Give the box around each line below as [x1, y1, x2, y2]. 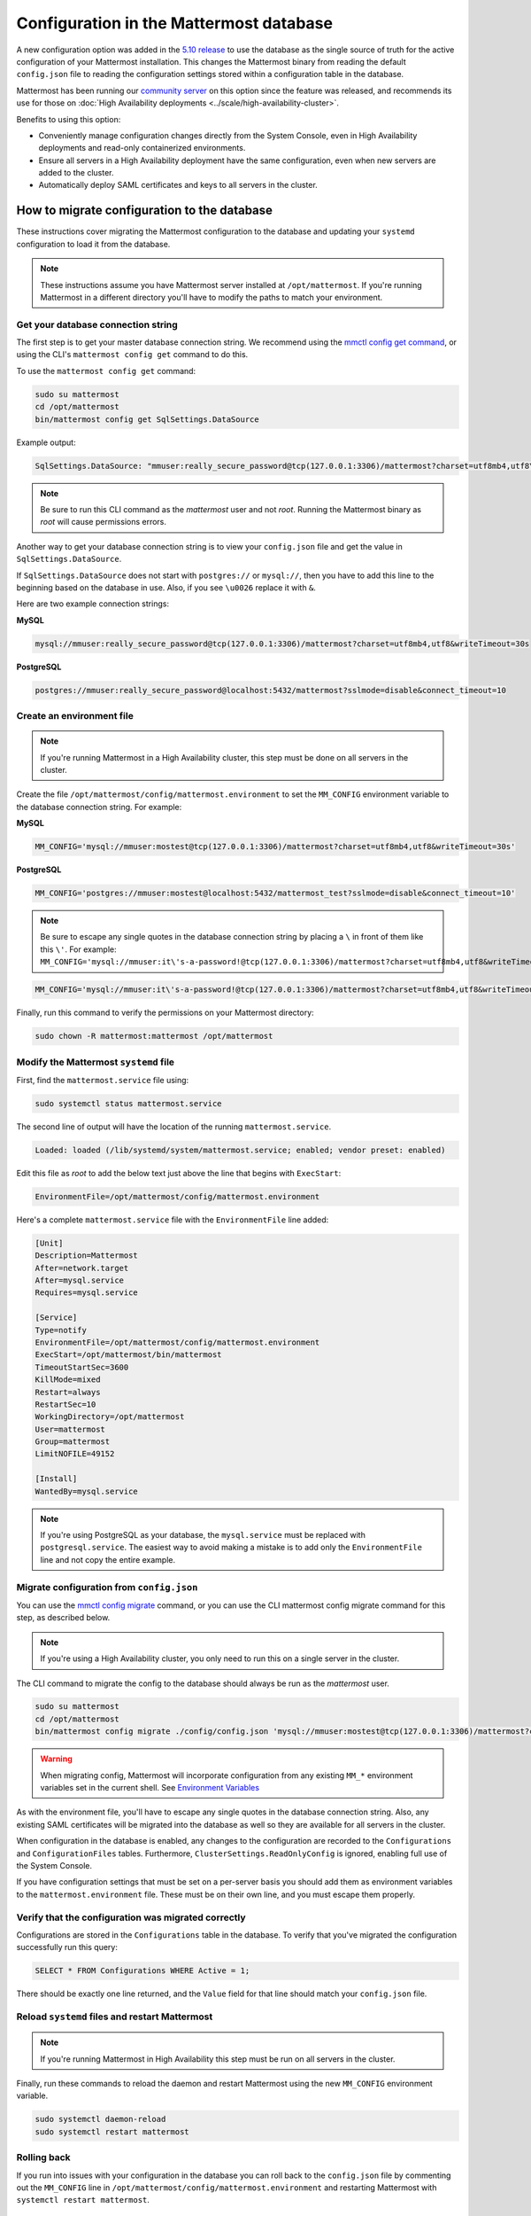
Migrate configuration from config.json [16, 1580, 198, 1593]
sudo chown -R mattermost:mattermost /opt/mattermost [35, 1031, 273, 1042]
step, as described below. [16, 1612, 111, 1623]
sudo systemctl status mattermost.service [35, 1098, 222, 1108]
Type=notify [35, 1325, 88, 1335]
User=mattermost [35, 1424, 106, 1434]
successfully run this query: [16, 1942, 119, 1953]
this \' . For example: [40, 944, 117, 955]
